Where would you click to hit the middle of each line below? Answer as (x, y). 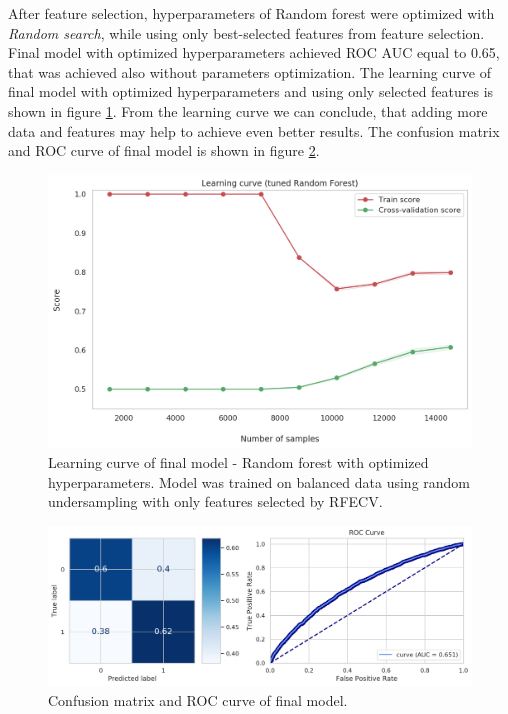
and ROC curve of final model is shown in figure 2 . (164, 150)
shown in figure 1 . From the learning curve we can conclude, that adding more (248, 110)
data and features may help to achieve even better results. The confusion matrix (254, 130)
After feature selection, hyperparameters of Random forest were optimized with (251, 13)
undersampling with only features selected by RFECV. (215, 501)
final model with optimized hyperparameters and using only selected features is (251, 91)
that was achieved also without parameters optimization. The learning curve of (249, 71)
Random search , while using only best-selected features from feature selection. (246, 32)
